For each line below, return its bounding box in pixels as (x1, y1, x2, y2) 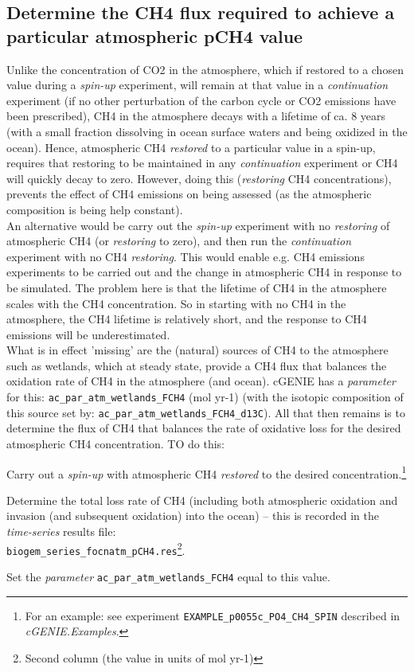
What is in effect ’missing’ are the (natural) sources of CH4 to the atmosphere (6, 342, 389, 358)
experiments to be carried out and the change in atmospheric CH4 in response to (6, 264, 402, 280)
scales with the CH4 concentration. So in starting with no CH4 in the (6, 295, 346, 311)
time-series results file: (6, 523, 116, 539)
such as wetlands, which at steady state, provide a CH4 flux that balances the (6, 357, 387, 373)
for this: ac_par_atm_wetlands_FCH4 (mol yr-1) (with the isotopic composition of (6, 389, 404, 405)
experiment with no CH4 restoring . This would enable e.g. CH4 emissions (6, 248, 365, 264)
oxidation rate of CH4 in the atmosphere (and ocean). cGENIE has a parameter (6, 373, 396, 389)
